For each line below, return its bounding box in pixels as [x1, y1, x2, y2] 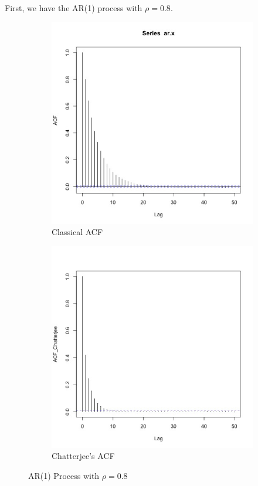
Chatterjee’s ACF [52, 450, 115, 462]
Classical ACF [52, 226, 103, 238]
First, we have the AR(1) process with [5, 2, 142, 13]
